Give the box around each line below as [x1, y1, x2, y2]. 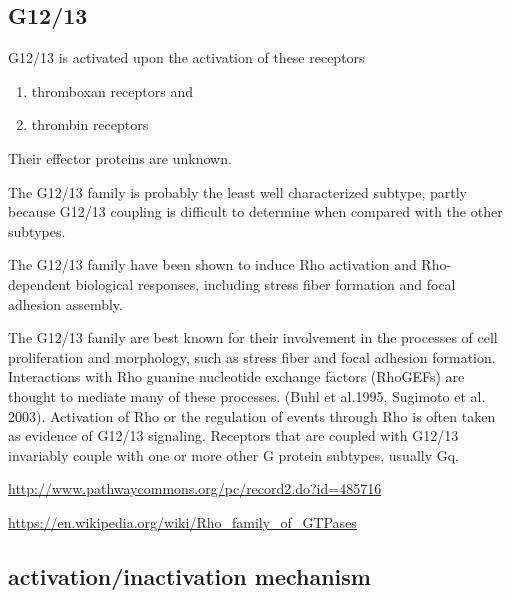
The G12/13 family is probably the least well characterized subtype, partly [8, 181, 467, 202]
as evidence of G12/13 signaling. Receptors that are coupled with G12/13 [8, 425, 459, 446]
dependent [8, 273, 72, 294]
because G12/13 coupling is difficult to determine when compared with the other [8, 201, 503, 222]
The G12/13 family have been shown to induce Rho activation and [8, 254, 417, 275]
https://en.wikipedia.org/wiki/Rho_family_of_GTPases [8, 511, 357, 532]
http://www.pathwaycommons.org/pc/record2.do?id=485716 [8, 478, 382, 499]
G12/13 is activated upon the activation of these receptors [8, 47, 365, 68]
